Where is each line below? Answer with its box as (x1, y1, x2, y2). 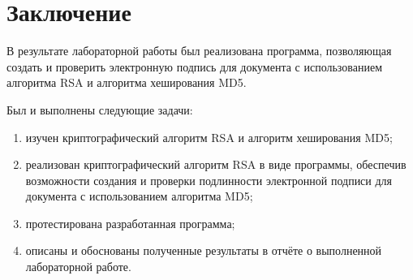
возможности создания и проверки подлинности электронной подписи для (25, 171, 393, 188)
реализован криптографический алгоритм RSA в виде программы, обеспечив (25, 156, 407, 173)
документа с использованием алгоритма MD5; (25, 187, 253, 205)
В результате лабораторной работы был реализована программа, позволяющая (6, 42, 392, 59)
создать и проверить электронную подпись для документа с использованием (6, 58, 382, 75)
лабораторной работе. (25, 258, 131, 275)
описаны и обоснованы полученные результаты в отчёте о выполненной (25, 242, 382, 259)
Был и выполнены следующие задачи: (6, 101, 193, 118)
